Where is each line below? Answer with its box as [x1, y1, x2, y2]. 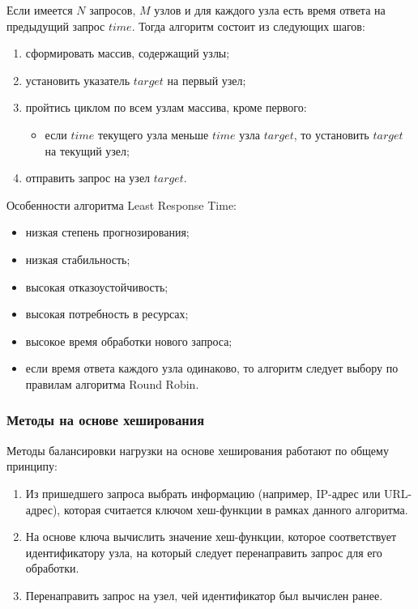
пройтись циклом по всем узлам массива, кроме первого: [25, 99, 307, 116]
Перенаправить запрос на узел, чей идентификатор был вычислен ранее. [25, 586, 383, 603]
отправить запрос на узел [25, 169, 151, 186]
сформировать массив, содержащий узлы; [25, 45, 230, 62]
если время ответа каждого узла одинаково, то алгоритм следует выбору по [25, 360, 399, 377]
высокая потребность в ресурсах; [25, 305, 189, 322]
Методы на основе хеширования [6, 410, 205, 430]
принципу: [6, 458, 58, 475]
